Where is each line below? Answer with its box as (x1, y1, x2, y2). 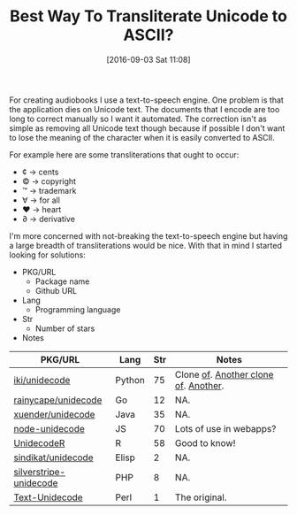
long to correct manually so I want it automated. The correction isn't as (9, 113, 267, 124)
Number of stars (34, 323, 95, 334)
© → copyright (21, 175, 77, 187)
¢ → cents (21, 166, 59, 177)
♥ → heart (21, 204, 62, 214)
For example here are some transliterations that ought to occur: (9, 149, 240, 160)
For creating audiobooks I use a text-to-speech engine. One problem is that (9, 95, 285, 105)
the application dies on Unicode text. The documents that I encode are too (9, 104, 280, 114)
